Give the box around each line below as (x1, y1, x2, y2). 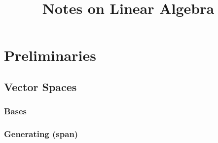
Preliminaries (4, 45, 96, 65)
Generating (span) (4, 128, 78, 140)
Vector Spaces (4, 79, 77, 94)
